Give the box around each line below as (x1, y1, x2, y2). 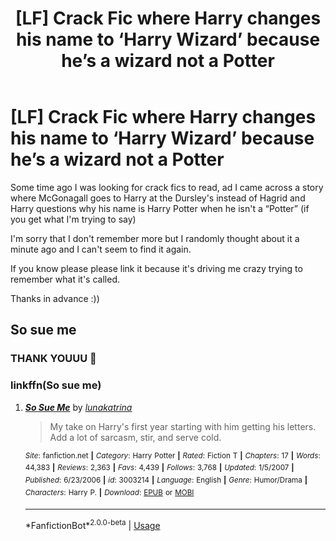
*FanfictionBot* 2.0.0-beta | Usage (24, 518, 161, 531)
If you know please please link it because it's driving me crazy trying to (10, 262, 303, 274)
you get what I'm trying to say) (10, 213, 137, 225)
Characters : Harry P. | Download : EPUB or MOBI (24, 487, 195, 497)
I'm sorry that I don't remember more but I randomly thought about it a (10, 232, 300, 244)
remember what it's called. (10, 273, 120, 285)
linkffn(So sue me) (10, 378, 102, 392)
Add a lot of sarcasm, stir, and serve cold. (49, 431, 222, 443)
